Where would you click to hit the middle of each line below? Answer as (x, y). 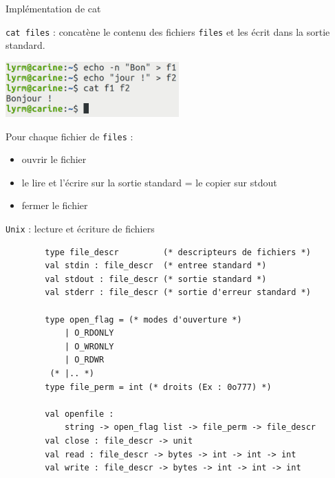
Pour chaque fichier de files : (69, 136)
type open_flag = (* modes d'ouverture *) (143, 319)
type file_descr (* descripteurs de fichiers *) (178, 252)
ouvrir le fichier (54, 159)
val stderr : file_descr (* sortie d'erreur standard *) (178, 293)
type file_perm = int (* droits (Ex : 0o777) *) (158, 387)
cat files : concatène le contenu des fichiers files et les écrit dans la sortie (168, 31)
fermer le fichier (55, 205)
